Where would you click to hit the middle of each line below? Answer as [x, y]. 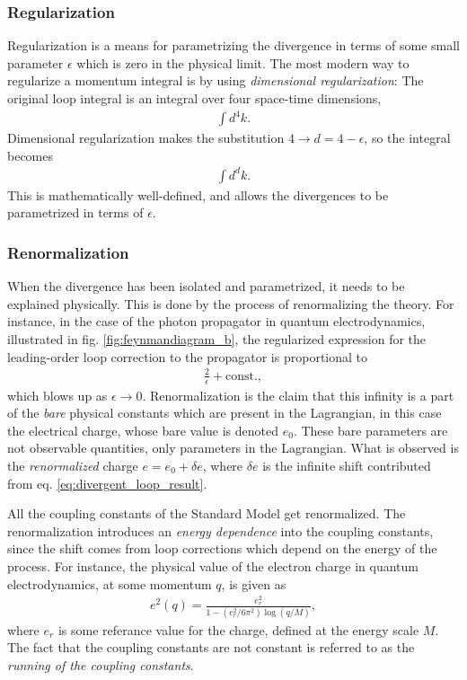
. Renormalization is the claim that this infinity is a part [298, 395]
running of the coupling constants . [101, 664]
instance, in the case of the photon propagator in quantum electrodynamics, [216, 321]
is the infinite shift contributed [347, 465]
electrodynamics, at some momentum [110, 583]
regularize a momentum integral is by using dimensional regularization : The [216, 80]
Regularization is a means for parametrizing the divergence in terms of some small [233, 45]
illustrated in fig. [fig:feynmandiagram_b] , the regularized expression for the [217, 339]
